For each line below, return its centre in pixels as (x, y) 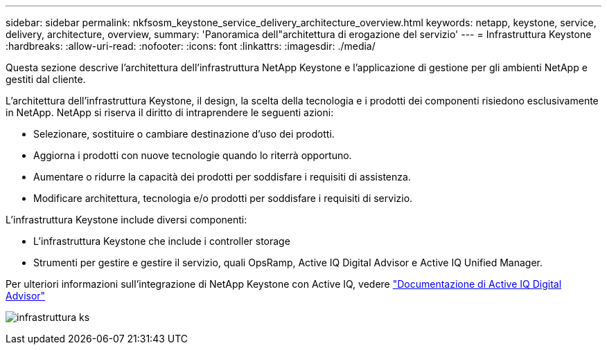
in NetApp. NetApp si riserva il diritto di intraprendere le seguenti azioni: (170, 112)
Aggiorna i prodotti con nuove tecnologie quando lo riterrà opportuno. (193, 155)
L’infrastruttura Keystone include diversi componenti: (126, 220)
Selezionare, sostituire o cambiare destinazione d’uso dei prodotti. (184, 134)
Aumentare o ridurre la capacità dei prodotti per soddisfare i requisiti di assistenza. (222, 177)
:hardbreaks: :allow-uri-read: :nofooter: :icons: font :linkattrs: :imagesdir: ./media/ (191, 46)
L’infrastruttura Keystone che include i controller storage (162, 241)
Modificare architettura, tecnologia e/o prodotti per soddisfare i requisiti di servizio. (223, 198)
